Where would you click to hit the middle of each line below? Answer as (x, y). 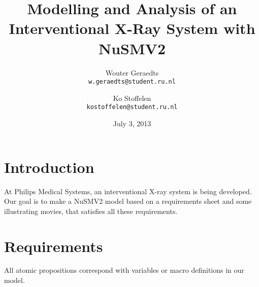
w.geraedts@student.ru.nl (132, 82)
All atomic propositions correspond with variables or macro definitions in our (124, 270)
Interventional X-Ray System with (132, 28)
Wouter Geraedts (132, 72)
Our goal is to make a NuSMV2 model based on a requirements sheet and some (128, 201)
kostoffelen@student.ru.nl (132, 107)
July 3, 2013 (132, 123)
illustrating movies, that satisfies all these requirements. (91, 211)
